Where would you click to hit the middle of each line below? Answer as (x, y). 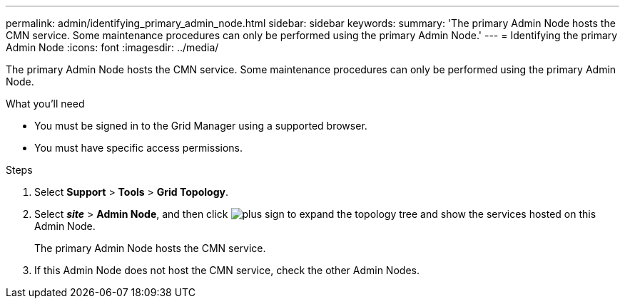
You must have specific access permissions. (139, 148)
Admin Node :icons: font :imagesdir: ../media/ (112, 47)
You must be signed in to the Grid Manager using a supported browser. (201, 126)
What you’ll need (45, 104)
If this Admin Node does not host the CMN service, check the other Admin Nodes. (227, 270)
